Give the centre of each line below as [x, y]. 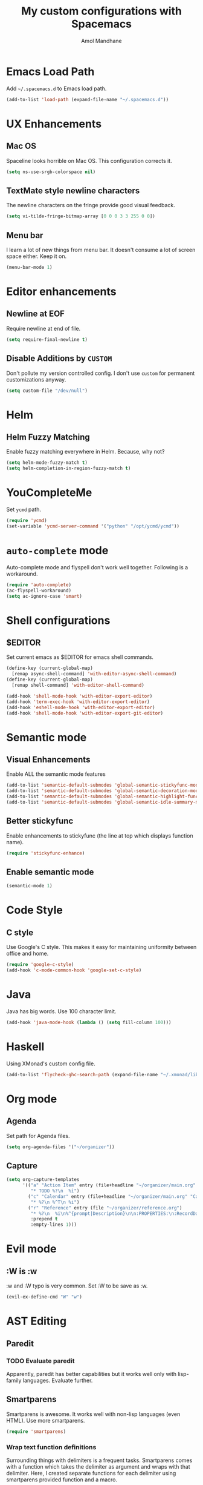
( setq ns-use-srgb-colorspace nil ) [51, 172]
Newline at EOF [36, 314]
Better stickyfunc [40, 821]
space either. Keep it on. [37, 256]
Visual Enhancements [48, 759]
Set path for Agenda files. [38, 1136]
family [14, 1380]
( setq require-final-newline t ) [47, 339]
